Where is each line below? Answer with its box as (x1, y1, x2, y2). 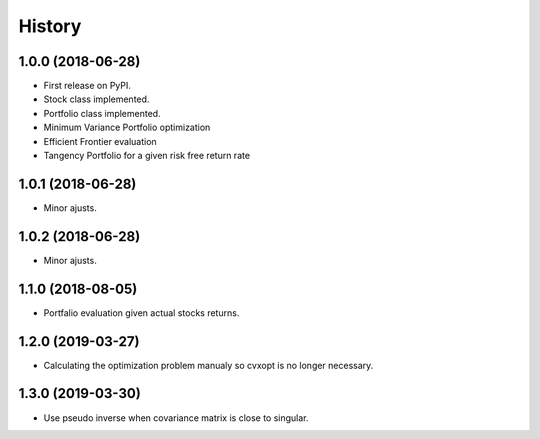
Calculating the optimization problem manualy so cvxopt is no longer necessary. (43, 359, 374, 371)
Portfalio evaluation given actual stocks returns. (43, 306, 240, 319)
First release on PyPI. (43, 80, 132, 92)
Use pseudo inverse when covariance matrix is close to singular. (43, 411, 309, 424)
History (18, 15, 82, 37)
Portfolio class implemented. (43, 107, 161, 119)
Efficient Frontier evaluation (43, 135, 157, 147)
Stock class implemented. (43, 93, 150, 105)
